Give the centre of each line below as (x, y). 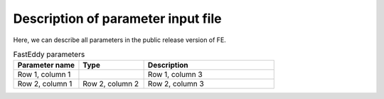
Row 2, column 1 (45, 84)
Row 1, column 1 (44, 75)
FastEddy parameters (49, 55)
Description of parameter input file (117, 19)
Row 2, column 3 (176, 84)
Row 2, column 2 (111, 84)
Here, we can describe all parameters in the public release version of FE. (120, 40)
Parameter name (46, 66)
